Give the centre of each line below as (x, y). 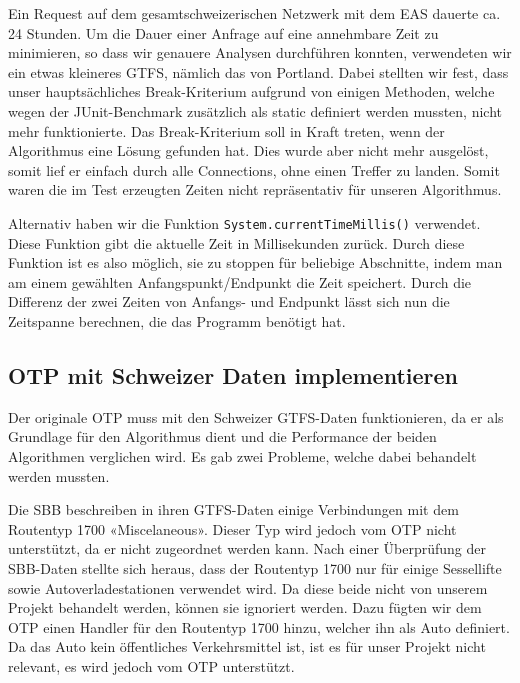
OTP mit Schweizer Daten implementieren (233, 374)
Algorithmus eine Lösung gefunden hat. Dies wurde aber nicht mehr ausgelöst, (248, 150)
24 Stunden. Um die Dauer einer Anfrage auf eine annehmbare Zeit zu (223, 32)
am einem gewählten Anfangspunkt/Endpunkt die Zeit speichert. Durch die (240, 281)
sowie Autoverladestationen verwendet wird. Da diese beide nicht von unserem (248, 587)
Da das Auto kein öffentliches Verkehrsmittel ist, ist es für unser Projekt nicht (247, 646)
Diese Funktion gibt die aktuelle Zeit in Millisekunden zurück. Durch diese (236, 242)
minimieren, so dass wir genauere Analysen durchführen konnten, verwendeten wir (260, 52)
